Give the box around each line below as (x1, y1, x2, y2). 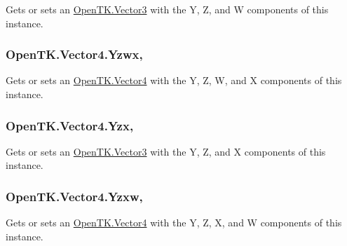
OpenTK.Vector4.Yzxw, (6, 187, 143, 205)
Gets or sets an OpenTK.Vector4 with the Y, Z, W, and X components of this (6, 73, 342, 88)
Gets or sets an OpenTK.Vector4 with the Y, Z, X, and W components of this (6, 215, 342, 230)
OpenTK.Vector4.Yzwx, (6, 46, 143, 63)
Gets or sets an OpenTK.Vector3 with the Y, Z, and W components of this (6, 2, 329, 16)
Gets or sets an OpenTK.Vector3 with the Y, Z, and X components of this (6, 144, 326, 158)
